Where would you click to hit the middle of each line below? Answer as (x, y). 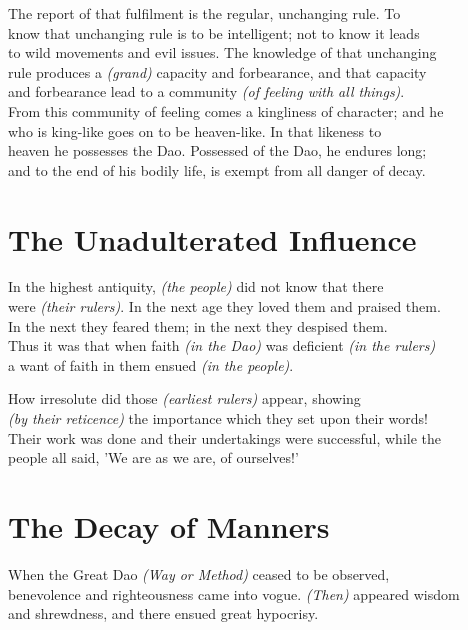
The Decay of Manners (169, 526)
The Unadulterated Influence (212, 238)
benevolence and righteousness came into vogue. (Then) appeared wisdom (234, 593)
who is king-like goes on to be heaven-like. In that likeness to (195, 130)
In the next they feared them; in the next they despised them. (198, 325)
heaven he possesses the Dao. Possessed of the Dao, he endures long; (217, 150)
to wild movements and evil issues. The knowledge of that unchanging (222, 52)
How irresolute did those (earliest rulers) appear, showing (184, 398)
